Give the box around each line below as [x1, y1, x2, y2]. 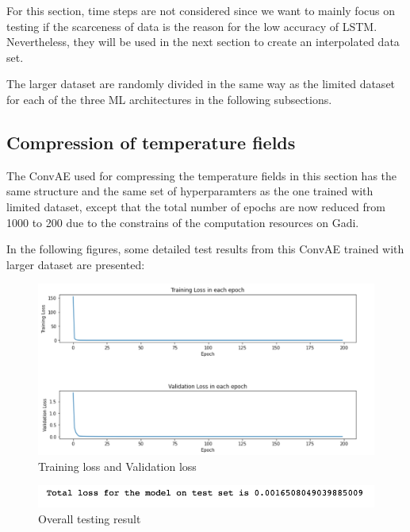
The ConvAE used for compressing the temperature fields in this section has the [6, 167, 397, 183]
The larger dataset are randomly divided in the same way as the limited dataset [6, 75, 396, 92]
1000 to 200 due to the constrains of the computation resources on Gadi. [6, 214, 359, 230]
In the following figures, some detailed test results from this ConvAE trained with [6, 241, 404, 257]
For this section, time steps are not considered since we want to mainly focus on [6, 2, 396, 18]
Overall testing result [38, 510, 141, 526]
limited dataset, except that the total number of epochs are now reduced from [6, 198, 385, 214]
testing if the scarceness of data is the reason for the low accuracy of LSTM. [6, 17, 377, 34]
